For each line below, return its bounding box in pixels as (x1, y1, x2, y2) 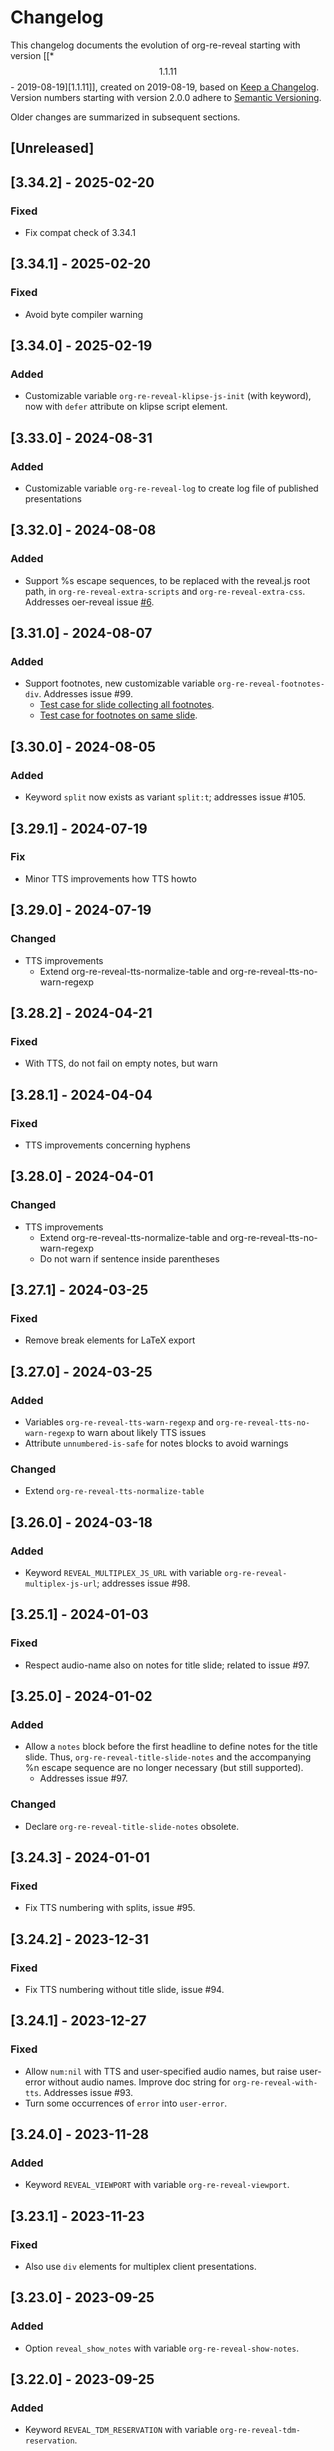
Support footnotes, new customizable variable (24, 677, 216, 690)
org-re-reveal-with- (232, 2077, 318, 2088)
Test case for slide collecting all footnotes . (39, 699, 215, 711)
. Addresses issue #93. (38, 2086, 133, 2098)
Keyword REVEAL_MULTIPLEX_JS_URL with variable (24, 1566, 223, 1578)
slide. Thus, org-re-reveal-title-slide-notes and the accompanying (24, 1751, 312, 1763)
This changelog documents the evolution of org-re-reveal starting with (10, 39, 301, 51)
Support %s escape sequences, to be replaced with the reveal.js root (24, 574, 311, 586)
